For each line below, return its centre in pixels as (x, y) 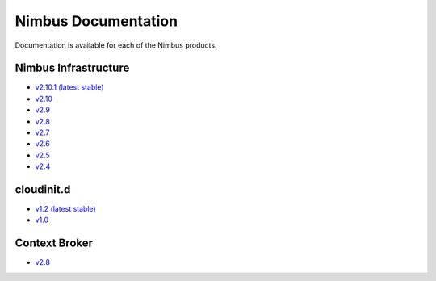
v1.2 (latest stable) (65, 209)
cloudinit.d (43, 189)
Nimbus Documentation (96, 21)
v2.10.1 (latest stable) (69, 87)
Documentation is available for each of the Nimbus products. (116, 45)
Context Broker (54, 243)
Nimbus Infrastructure (72, 68)
